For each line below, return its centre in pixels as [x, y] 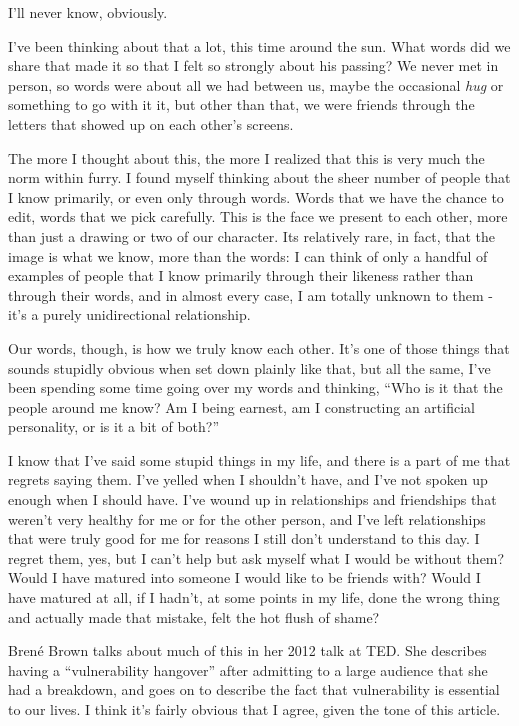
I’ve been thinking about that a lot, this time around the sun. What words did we [259, 45]
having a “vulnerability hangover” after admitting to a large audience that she [248, 669]
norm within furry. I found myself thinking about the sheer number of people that [259, 177]
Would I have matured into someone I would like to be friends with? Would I [244, 577]
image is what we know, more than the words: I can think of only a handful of [248, 255]
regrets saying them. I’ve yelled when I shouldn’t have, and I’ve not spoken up [248, 479]
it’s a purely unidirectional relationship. [129, 314]
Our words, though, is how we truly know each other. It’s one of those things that [259, 347]
